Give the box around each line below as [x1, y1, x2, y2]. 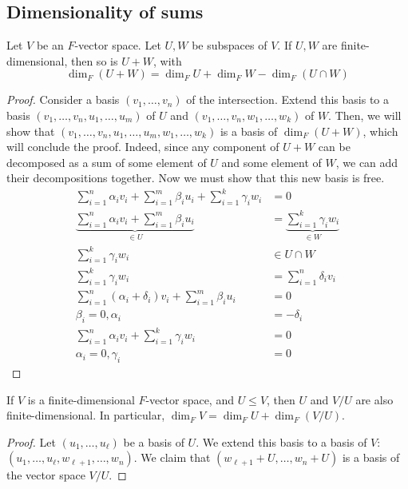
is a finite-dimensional [27, 391, 135, 407]
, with [153, 52, 182, 69]
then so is [70, 52, 118, 69]
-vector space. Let [74, 37, 161, 54]
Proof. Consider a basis [6, 91, 120, 108]
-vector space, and [145, 391, 234, 407]
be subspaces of [192, 37, 267, 54]
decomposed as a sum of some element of [6, 153, 207, 170]
